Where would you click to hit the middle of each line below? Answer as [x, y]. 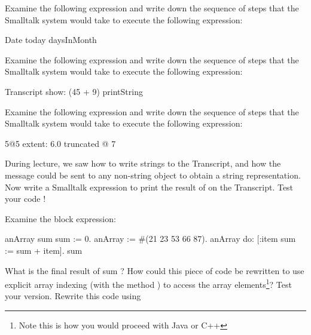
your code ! [25, 199]
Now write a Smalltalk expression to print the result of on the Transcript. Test [149, 187]
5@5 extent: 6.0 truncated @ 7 [60, 143]
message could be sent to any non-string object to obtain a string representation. [153, 175]
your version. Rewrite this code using [73, 296]
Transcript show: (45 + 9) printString [74, 91]
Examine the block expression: [60, 218]
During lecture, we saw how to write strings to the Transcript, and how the [143, 163]
